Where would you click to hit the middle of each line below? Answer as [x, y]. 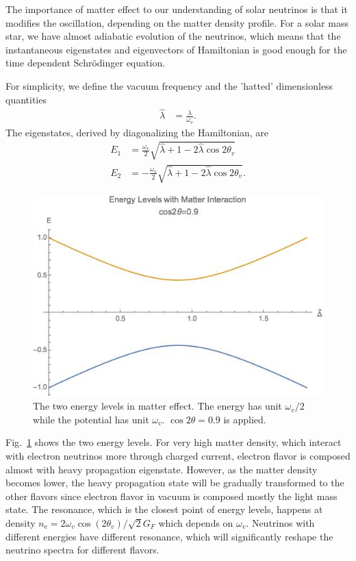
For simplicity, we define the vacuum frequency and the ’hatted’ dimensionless [169, 85]
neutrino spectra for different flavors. [82, 550]
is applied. [245, 419]
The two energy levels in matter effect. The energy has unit [157, 406]
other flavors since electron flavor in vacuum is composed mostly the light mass [171, 496]
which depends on [196, 523]
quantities [26, 99]
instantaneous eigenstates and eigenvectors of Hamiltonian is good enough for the [176, 49]
